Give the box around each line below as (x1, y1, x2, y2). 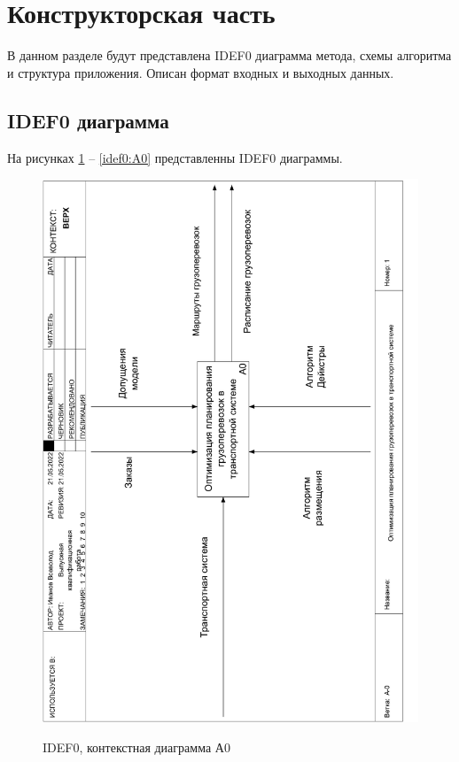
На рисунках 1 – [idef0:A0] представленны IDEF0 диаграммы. (7, 148, 343, 166)
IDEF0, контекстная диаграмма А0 (43, 737, 230, 756)
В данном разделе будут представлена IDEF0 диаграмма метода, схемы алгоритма (7, 46, 452, 65)
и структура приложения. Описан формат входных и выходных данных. (7, 63, 394, 81)
